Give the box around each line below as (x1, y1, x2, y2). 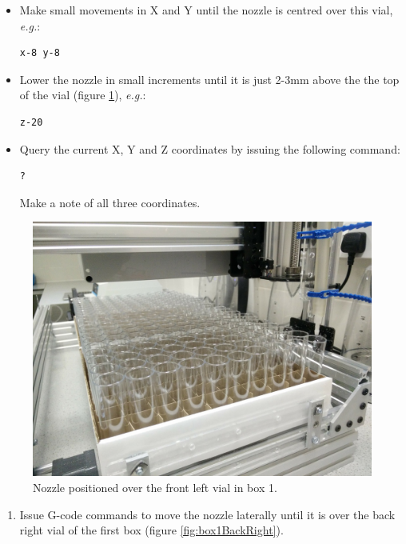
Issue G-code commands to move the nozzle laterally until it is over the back (19, 506, 396, 522)
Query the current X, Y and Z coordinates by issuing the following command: (19, 140, 400, 157)
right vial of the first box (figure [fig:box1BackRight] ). (19, 522, 284, 538)
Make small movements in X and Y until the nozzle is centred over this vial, (19, 2, 393, 18)
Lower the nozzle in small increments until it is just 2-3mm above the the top (19, 70, 400, 87)
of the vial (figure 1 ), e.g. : (19, 86, 146, 103)
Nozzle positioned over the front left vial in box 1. (33, 478, 277, 495)
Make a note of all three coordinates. (19, 194, 201, 210)
